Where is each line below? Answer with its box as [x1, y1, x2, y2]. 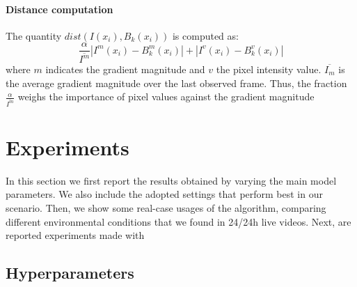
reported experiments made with [6, 228, 145, 242]
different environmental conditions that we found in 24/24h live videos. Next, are [6, 214, 351, 228]
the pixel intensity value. [216, 62, 322, 77]
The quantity [6, 28, 62, 42]
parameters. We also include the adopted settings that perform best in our [6, 187, 323, 201]
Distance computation [6, 1, 113, 16]
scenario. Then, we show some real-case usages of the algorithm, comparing [6, 200, 326, 215]
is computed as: [172, 28, 239, 42]
